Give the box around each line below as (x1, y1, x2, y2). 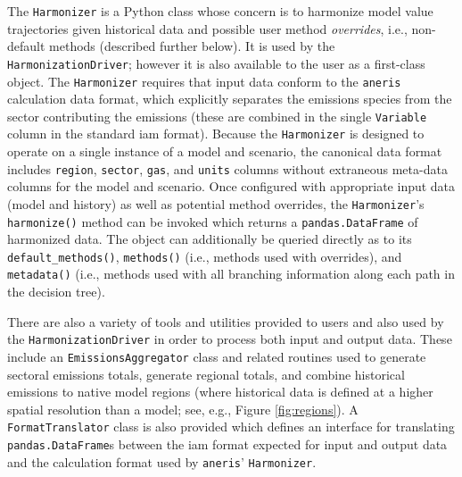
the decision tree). (7, 282, 105, 301)
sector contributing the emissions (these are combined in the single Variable (7, 106, 427, 125)
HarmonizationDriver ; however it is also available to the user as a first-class (7, 54, 425, 72)
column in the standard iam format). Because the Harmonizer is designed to (7, 124, 425, 143)
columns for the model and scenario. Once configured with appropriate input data (7, 177, 456, 196)
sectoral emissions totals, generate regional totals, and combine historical (7, 364, 405, 383)
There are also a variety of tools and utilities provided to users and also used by (7, 312, 444, 331)
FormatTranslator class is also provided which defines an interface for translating (7, 417, 455, 436)
